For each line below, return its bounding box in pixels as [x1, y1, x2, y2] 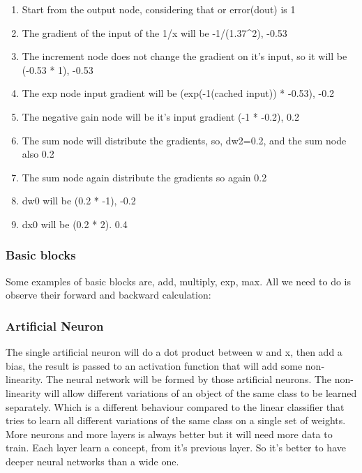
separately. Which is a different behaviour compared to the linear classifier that [6, 399, 345, 414]
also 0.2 [22, 147, 54, 161]
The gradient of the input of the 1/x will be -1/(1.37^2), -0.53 [22, 25, 287, 40]
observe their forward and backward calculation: [6, 287, 211, 302]
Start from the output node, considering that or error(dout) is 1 [22, 2, 296, 16]
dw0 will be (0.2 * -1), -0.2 [22, 193, 136, 208]
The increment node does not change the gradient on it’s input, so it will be [22, 49, 347, 63]
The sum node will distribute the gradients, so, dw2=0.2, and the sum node [22, 133, 347, 147]
